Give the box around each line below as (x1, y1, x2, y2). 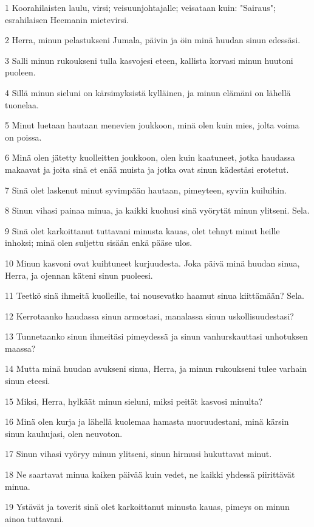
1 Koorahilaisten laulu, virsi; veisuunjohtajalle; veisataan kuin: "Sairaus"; (5, 1, 276, 13)
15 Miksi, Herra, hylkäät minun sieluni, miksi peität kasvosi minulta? (5, 394, 263, 407)
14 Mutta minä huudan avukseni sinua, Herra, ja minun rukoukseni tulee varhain (5, 362, 307, 375)
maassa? (5, 341, 36, 354)
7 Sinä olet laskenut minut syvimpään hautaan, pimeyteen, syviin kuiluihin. (5, 183, 287, 196)
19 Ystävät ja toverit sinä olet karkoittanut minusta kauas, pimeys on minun (5, 500, 290, 513)
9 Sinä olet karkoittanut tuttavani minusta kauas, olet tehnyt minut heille (5, 224, 280, 237)
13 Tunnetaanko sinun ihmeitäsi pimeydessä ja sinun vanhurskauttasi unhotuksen (5, 330, 308, 343)
